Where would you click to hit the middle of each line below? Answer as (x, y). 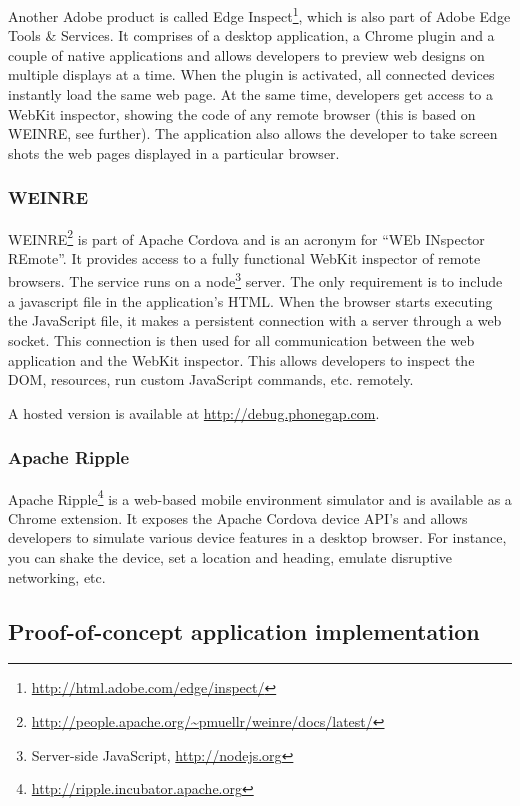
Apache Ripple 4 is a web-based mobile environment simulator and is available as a (260, 497)
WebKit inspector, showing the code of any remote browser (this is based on (242, 113)
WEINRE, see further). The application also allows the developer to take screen (253, 133)
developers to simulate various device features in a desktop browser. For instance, (257, 537)
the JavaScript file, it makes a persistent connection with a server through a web (255, 320)
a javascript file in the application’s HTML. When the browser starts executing (250, 300)
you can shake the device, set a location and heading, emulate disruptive (230, 556)
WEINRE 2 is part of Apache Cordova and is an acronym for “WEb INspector (246, 237)
